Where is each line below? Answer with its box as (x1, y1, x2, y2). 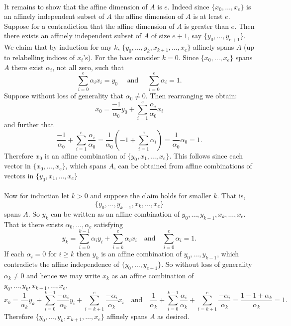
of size (151, 30, 170, 41)
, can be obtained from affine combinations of (114, 161, 252, 171)
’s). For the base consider (83, 52, 160, 62)
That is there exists (4, 219, 63, 229)
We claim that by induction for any (4, 42, 112, 52)
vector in (4, 161, 31, 171)
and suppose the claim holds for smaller (90, 190, 211, 201)
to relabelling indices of (4, 52, 75, 62)
